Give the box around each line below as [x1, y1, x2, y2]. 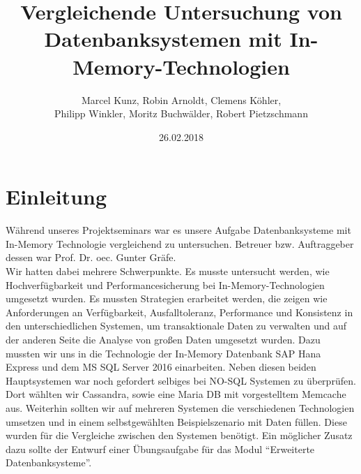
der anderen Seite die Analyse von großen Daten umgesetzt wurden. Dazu [6, 332, 321, 346]
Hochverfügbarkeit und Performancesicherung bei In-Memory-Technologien [6, 277, 325, 292]
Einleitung [6, 182, 107, 211]
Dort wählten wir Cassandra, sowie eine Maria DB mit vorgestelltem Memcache [6, 387, 346, 401]
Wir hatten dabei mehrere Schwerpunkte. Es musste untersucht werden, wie [6, 264, 330, 278]
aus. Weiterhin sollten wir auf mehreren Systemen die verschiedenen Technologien [6, 400, 355, 415]
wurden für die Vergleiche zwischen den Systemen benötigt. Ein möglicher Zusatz [6, 428, 353, 443]
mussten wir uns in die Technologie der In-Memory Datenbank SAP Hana [6, 346, 321, 360]
